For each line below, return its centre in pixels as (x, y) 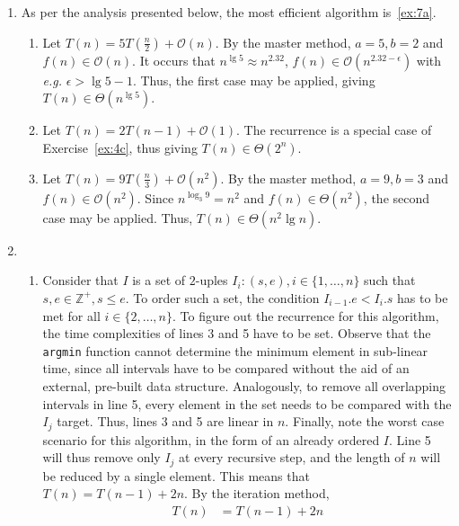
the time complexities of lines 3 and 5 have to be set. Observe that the (237, 333)
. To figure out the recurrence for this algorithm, (306, 315)
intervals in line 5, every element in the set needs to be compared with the (247, 403)
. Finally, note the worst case (365, 421)
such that (390, 280)
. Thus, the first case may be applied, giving (254, 80)
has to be (423, 297)
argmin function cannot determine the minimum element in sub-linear (235, 350)
